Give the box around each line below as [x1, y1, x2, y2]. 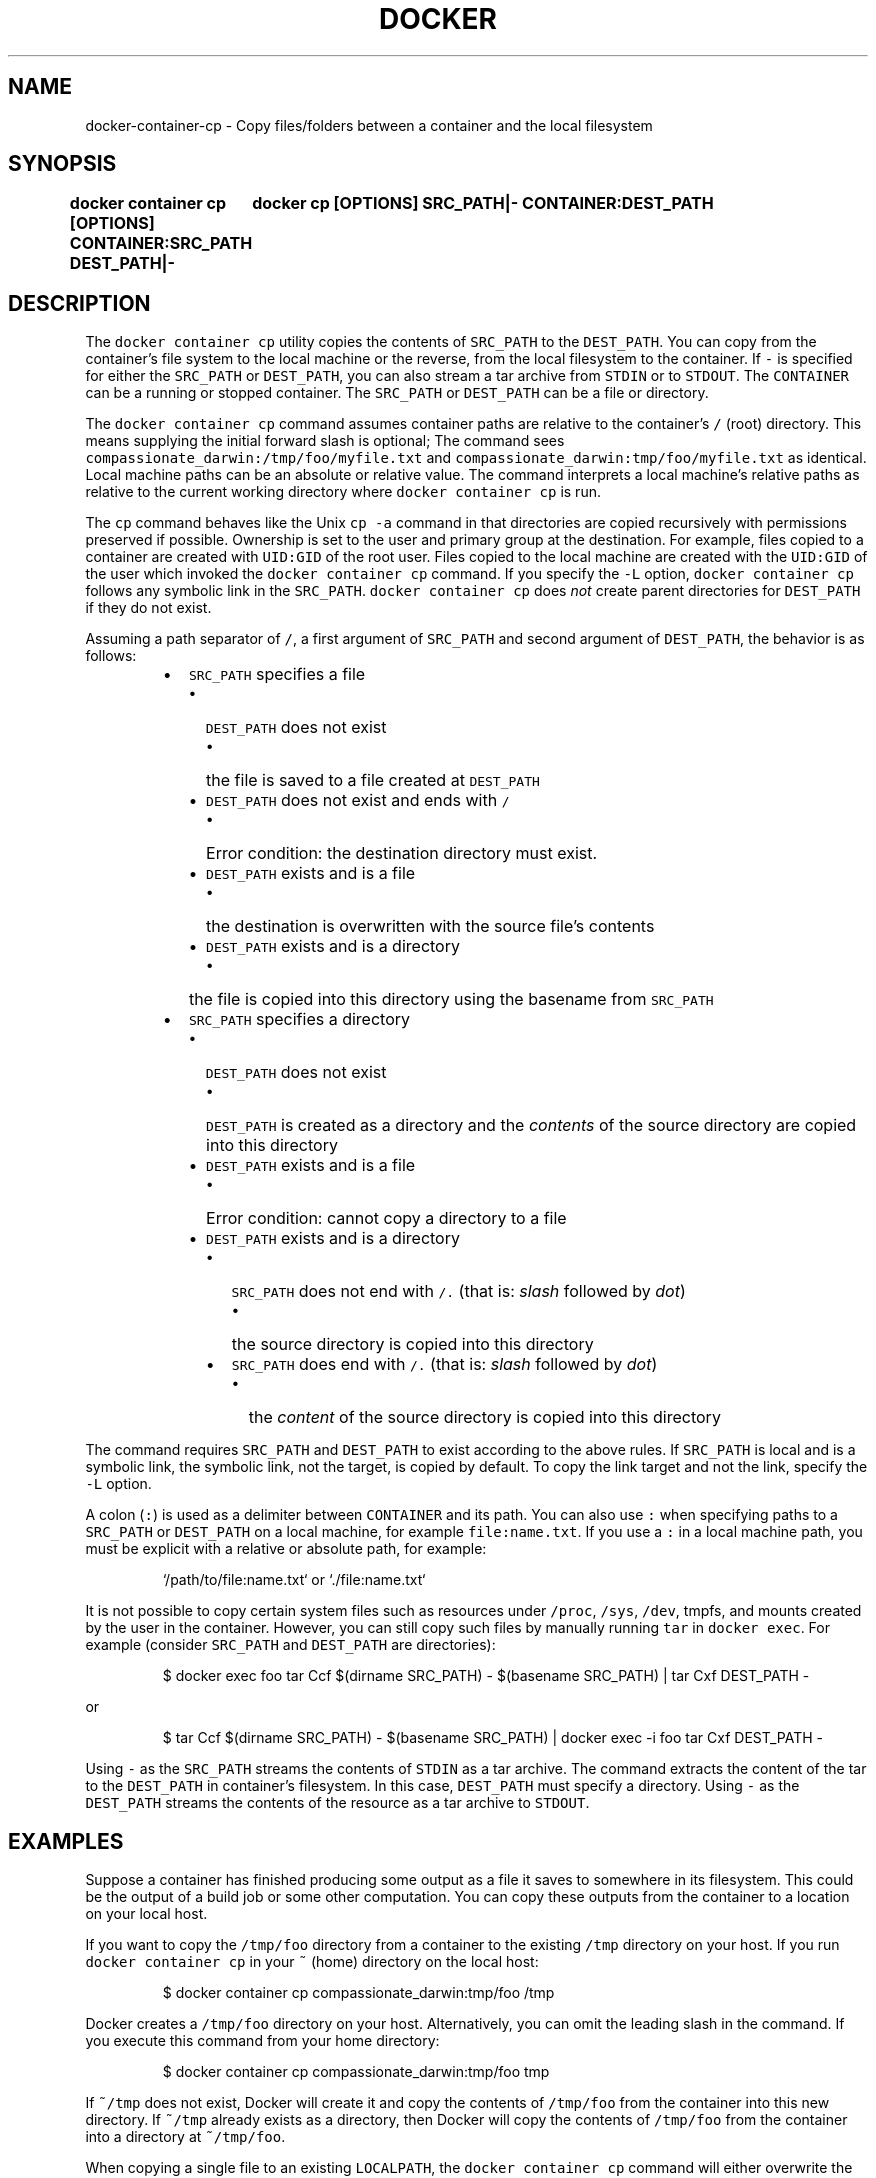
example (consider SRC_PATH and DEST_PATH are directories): [85, 1636, 496, 1654]
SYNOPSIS [8, 151, 117, 177]
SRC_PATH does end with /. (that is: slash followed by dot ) [231, 1354, 658, 1375]
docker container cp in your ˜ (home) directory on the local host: [85, 1953, 539, 1971]
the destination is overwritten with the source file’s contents [206, 916, 655, 937]
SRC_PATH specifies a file [188, 664, 366, 685]
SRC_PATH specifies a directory [188, 1009, 410, 1030]
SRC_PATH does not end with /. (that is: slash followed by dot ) [231, 1281, 686, 1302]
